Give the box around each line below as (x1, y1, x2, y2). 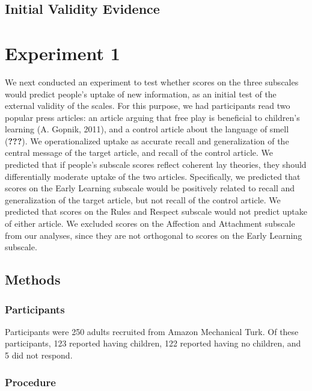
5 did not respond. (5, 349, 73, 361)
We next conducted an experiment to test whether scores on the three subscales (5, 75, 299, 88)
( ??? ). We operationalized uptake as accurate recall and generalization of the (5, 134, 289, 147)
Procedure (5, 374, 56, 389)
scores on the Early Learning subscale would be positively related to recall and (5, 182, 295, 194)
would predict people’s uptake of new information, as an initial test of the (5, 87, 277, 100)
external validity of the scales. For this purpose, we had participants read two (5, 99, 290, 112)
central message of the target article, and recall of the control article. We (5, 146, 274, 159)
